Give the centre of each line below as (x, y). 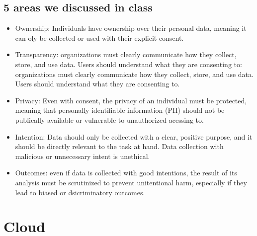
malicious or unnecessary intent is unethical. (83, 156)
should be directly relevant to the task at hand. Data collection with (119, 146)
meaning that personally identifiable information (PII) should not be (120, 110)
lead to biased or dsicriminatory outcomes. (80, 192)
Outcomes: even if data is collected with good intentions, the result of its (126, 173)
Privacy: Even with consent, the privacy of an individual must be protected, (131, 100)
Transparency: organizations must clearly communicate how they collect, (126, 54)
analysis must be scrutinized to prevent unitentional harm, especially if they (131, 182)
